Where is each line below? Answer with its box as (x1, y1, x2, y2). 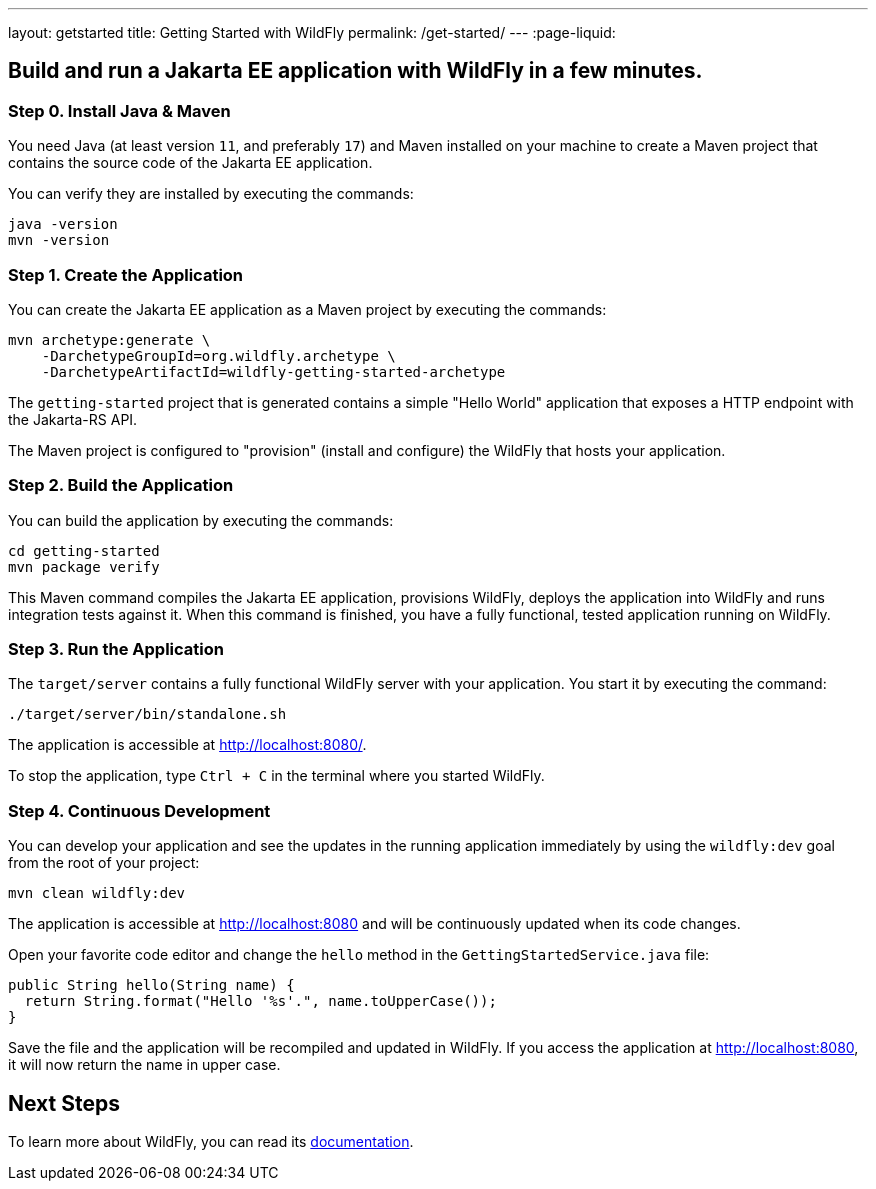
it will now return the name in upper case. (8, 1056, 281, 1074)
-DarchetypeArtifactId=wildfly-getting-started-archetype (41, 363, 506, 380)
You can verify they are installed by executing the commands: (8, 185, 414, 203)
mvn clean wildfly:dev (8, 885, 186, 902)
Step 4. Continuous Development (8, 800, 271, 821)
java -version (8, 216, 118, 233)
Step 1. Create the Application (8, 264, 244, 285)
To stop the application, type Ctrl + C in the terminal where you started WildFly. (8, 767, 545, 785)
